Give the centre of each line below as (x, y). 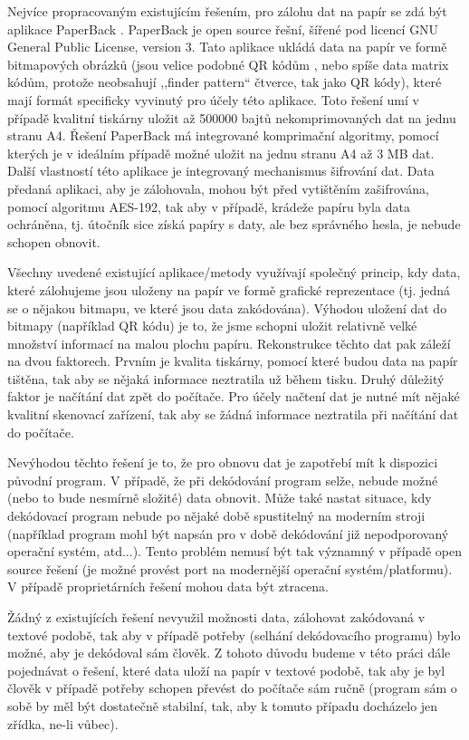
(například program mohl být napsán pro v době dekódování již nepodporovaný (228, 533)
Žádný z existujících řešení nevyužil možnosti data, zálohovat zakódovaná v (216, 617)
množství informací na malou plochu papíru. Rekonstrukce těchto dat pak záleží (229, 343)
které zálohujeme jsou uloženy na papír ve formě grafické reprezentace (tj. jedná (229, 289)
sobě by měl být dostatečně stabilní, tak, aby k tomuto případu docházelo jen (223, 705)
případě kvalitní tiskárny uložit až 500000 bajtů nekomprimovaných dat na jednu (232, 117)
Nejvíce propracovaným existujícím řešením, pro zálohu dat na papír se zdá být (227, 11)
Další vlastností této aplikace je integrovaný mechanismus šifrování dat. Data (221, 171)
